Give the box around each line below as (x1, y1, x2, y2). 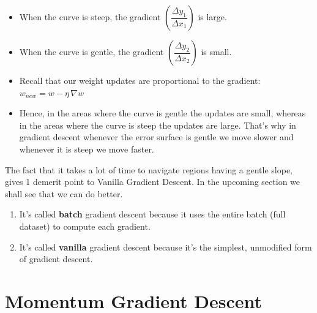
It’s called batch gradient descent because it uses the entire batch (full (19, 208, 286, 221)
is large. (198, 10, 227, 23)
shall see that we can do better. (5, 187, 123, 200)
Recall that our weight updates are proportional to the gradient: (19, 74, 261, 86)
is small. (201, 45, 232, 58)
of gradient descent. (19, 252, 93, 265)
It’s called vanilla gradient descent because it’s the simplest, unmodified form (19, 240, 312, 253)
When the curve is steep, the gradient (19, 10, 161, 23)
